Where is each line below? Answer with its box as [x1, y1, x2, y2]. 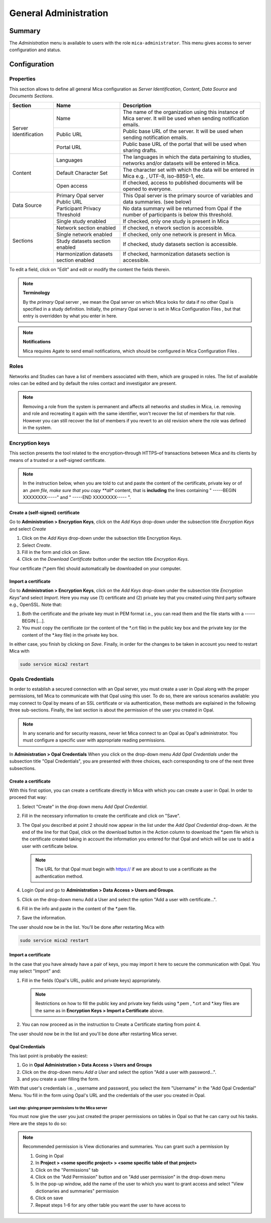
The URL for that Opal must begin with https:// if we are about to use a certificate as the [35, 866, 217, 872]
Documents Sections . [9, 93, 54, 99]
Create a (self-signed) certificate [9, 510, 80, 516]
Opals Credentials [9, 675, 54, 682]
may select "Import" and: [9, 968, 61, 974]
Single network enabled [56, 231, 112, 238]
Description [122, 102, 152, 109]
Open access [56, 182, 88, 189]
